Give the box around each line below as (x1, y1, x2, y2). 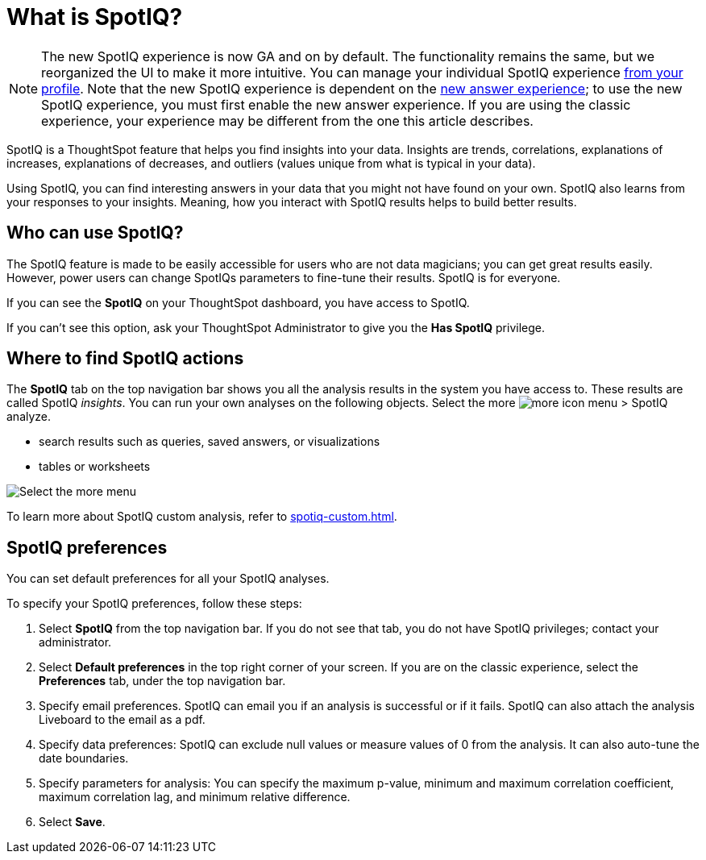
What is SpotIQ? (6, 3, 183, 31)
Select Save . (39, 815, 106, 829)
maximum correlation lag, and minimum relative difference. (39, 790, 351, 804)
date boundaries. (39, 751, 129, 766)
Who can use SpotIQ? (6, 222, 184, 243)
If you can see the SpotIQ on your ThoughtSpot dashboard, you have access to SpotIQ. (6, 295, 470, 310)
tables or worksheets (39, 459, 151, 474)
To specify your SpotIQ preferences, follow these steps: (6, 596, 302, 611)
